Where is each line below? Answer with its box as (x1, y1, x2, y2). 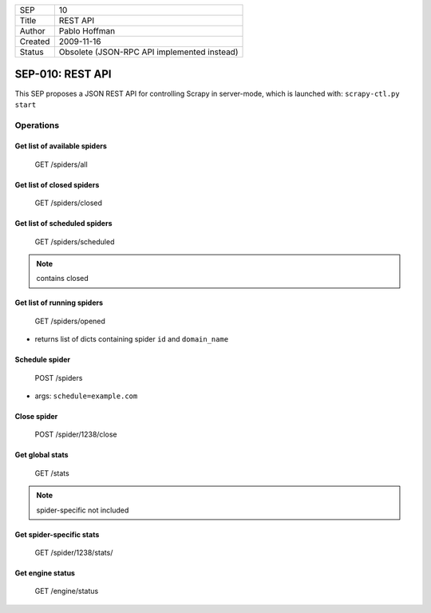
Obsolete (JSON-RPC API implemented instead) (58, 46, 239, 57)
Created (19, 36, 50, 47)
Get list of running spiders (14, 298, 104, 307)
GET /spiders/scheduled (34, 236, 115, 247)
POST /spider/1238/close (34, 429, 117, 439)
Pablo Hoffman (58, 26, 116, 36)
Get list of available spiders (14, 141, 108, 151)
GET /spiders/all (34, 160, 88, 169)
